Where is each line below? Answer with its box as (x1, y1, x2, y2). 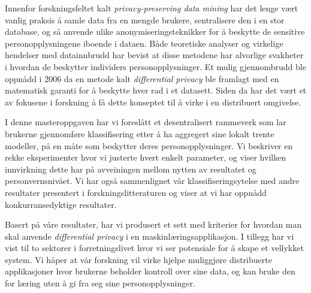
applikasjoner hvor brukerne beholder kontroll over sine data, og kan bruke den (5, 265, 295, 277)
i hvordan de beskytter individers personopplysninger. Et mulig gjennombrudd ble (5, 60, 306, 73)
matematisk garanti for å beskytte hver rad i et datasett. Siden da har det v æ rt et (5, 84, 307, 96)
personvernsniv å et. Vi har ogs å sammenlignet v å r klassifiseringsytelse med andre (5, 174, 300, 187)
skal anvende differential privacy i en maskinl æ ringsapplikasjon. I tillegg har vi (5, 229, 294, 242)
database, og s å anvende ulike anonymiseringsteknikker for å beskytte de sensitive (5, 25, 305, 38)
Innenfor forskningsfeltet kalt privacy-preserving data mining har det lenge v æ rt (5, 2, 298, 14)
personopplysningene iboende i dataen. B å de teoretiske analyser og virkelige (5, 37, 283, 49)
